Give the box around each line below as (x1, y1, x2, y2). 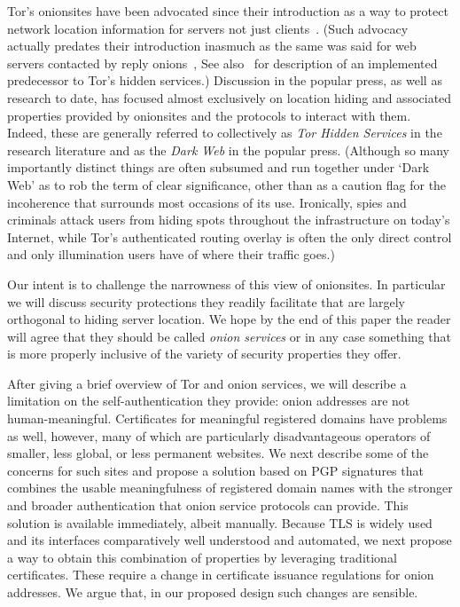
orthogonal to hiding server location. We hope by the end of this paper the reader (7, 310, 451, 328)
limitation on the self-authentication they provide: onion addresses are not (7, 391, 410, 410)
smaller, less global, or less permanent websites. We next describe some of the (7, 444, 429, 462)
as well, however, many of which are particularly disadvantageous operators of (7, 426, 431, 445)
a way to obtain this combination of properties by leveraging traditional (7, 548, 397, 566)
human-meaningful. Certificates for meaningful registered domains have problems (7, 409, 448, 428)
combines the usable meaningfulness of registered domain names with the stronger (7, 478, 453, 497)
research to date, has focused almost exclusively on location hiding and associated (7, 88, 452, 106)
